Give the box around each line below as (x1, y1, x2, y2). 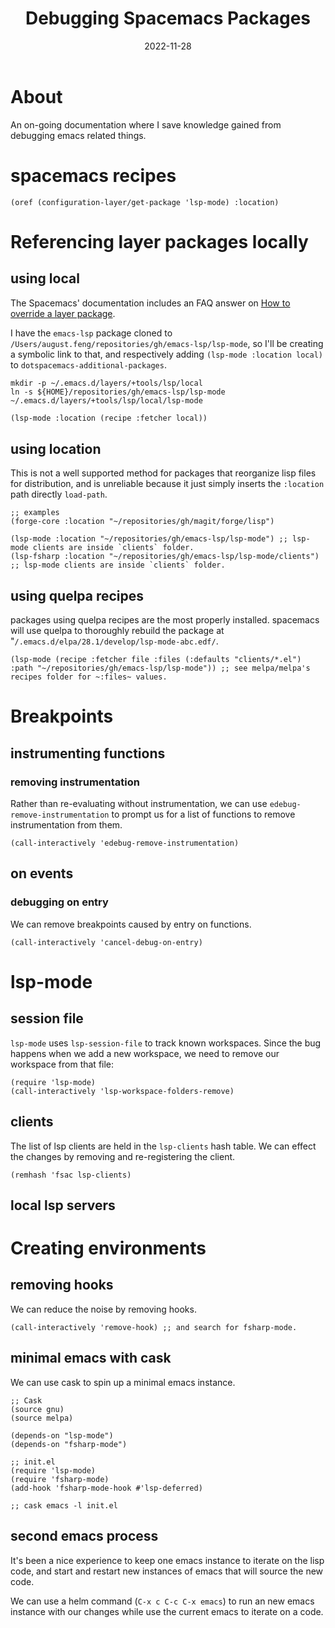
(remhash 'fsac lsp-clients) (10, 1170, 132, 1180)
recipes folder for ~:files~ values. (10, 672, 168, 682)
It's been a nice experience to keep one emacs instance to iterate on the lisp (10, 1554, 325, 1566)
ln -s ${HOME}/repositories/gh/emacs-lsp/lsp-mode (10, 387, 226, 397)
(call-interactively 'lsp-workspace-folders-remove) (10, 1086, 235, 1096)
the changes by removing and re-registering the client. (10, 1150, 236, 1162)
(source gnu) (10, 1404, 65, 1414)
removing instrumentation (10, 775, 141, 789)
